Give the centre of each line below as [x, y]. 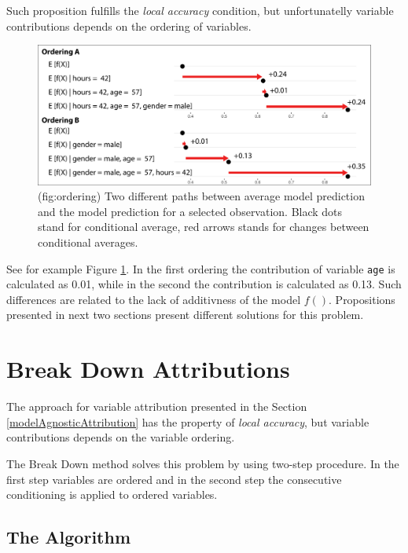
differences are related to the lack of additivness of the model [154, 299]
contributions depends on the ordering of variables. [129, 26]
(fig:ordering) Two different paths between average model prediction [201, 196]
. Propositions [362, 299]
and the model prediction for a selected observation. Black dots [190, 211]
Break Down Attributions [148, 369]
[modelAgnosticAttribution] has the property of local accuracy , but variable [188, 421]
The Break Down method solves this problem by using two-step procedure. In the [203, 463]
